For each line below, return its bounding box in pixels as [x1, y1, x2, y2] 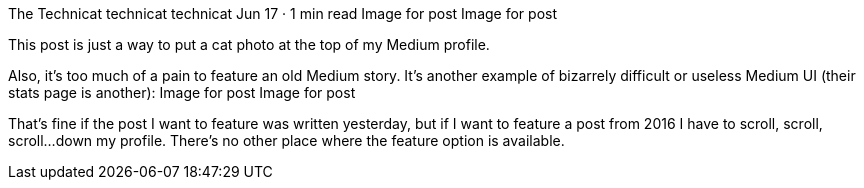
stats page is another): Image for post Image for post [8, 84, 356, 101]
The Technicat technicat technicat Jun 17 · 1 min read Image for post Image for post [8, 5, 557, 22]
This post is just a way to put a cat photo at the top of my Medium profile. [8, 36, 490, 53]
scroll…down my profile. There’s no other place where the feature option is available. [8, 132, 565, 149]
